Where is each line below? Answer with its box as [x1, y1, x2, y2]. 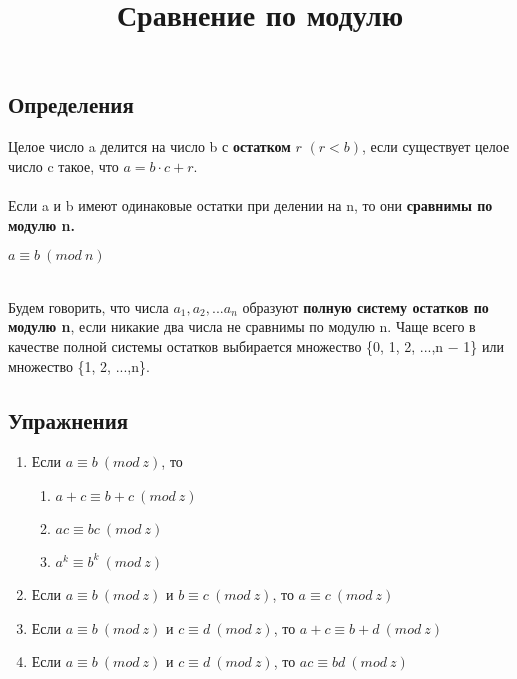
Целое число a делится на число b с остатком [8, 136, 291, 157]
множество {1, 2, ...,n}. [8, 355, 150, 376]
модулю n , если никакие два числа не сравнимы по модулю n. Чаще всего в [8, 316, 476, 337]
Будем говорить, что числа [8, 296, 169, 317]
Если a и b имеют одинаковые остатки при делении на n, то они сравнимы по [8, 194, 493, 215]
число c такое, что [8, 155, 119, 176]
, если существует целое [362, 136, 510, 157]
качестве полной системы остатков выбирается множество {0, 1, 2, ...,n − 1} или [8, 335, 504, 356]
